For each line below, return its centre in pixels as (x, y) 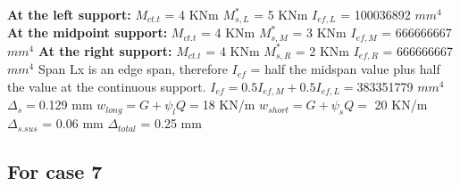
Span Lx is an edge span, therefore (133, 69)
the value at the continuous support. (107, 86)
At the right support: (105, 50)
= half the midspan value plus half (345, 69)
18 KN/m (229, 105)
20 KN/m (401, 105)
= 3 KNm (319, 32)
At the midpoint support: (88, 32)
